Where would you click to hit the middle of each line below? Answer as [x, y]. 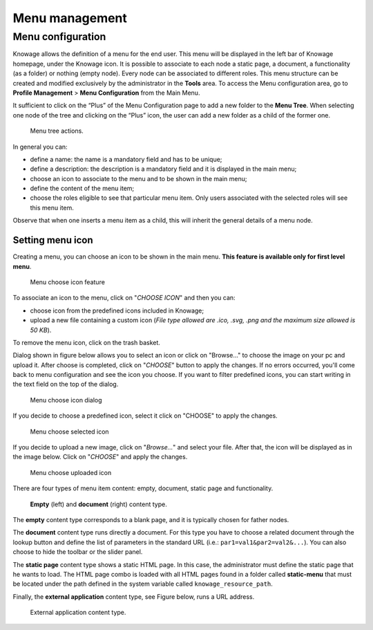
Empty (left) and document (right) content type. [98, 504]
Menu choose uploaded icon [71, 472]
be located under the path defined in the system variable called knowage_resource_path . [143, 584]
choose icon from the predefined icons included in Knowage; [117, 311]
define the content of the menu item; [82, 188]
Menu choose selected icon [70, 432]
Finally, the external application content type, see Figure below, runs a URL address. [134, 596]
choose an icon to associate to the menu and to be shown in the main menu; [138, 178]
